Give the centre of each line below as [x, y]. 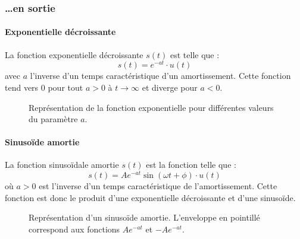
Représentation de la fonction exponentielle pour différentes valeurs [151, 107]
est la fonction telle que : [191, 165]
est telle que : [195, 54]
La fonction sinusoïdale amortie [62, 165]
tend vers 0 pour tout [44, 87]
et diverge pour [170, 87]
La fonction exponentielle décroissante [74, 54]
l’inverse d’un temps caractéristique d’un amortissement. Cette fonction [160, 76]
